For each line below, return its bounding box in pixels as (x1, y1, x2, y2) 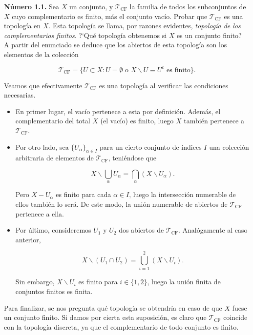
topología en (4, 20, 41, 31)
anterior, (15, 234, 41, 244)
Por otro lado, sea (15, 141, 69, 152)
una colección (209, 141, 249, 152)
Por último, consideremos (15, 225, 91, 235)
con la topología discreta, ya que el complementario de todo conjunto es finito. (4, 321, 239, 332)
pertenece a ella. (15, 208, 64, 218)
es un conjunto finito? (177, 30, 242, 40)
